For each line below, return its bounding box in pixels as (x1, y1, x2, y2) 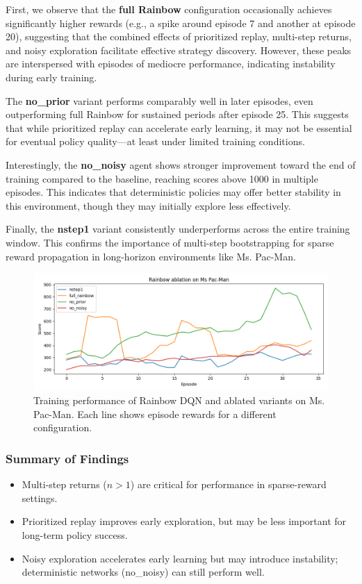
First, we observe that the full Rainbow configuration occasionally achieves (6, 2, 332, 16)
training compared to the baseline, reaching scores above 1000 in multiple (6, 171, 318, 185)
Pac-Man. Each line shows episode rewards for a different (33, 406, 277, 421)
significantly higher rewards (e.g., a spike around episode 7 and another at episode (6, 15, 356, 30)
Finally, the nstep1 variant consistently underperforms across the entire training (6, 222, 350, 236)
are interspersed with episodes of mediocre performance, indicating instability (6, 56, 336, 71)
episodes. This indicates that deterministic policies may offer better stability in (6, 185, 341, 199)
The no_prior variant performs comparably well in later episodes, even (6, 93, 313, 108)
